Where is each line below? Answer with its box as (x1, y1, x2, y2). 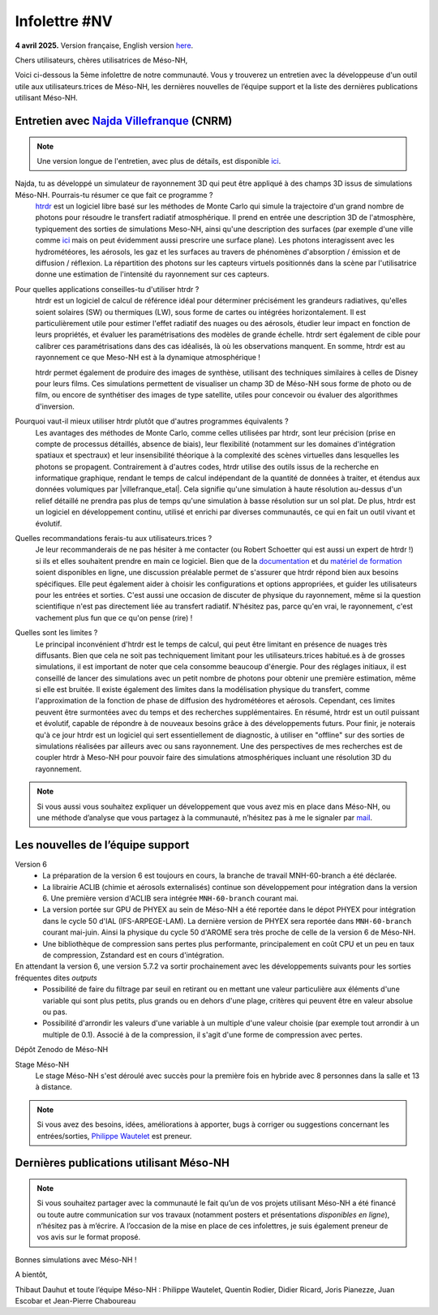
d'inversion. (35, 402, 75, 411)
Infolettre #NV (15, 12, 113, 30)
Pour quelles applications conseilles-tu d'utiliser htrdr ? (15, 284, 200, 294)
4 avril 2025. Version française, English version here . (15, 41, 194, 50)
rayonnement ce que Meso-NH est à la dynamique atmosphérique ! (35, 353, 261, 363)
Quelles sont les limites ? (15, 628, 98, 638)
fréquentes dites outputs (15, 973, 97, 982)
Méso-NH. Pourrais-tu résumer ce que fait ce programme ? (15, 190, 214, 200)
